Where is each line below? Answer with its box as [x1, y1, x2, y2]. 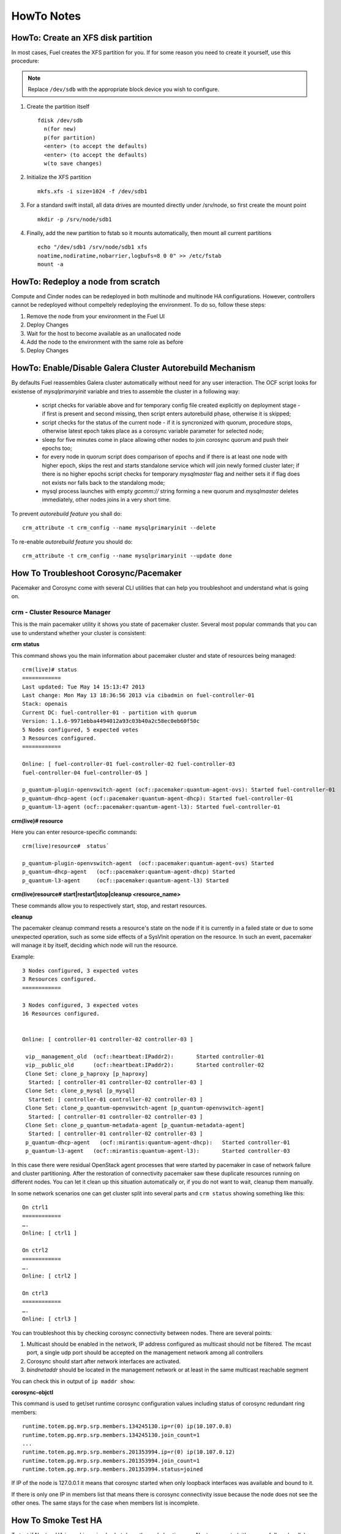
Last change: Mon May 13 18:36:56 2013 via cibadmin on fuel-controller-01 [22, 692, 255, 699]
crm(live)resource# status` [22, 842, 110, 850]
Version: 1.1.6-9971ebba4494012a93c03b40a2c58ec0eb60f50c [22, 718, 200, 725]
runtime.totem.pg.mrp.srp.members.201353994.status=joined [22, 1466, 203, 1473]
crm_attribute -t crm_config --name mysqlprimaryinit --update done [22, 552, 232, 559]
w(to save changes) [43, 160, 102, 167]
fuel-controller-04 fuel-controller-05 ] [22, 769, 148, 776]
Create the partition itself [26, 102, 90, 110]
